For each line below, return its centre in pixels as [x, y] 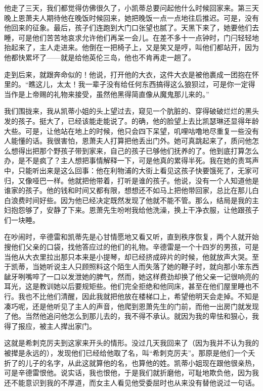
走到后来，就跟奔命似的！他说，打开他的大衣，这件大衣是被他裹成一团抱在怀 [131, 74]
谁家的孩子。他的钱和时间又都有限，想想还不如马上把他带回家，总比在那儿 [128, 190]
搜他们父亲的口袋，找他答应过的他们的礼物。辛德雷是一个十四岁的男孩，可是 [131, 247]
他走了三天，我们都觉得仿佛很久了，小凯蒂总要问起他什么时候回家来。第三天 [131, 8]
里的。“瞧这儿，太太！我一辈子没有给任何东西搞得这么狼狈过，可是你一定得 [130, 84]
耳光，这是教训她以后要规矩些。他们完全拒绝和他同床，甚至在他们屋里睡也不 [131, 286]
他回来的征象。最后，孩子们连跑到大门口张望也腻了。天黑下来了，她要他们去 [131, 28]
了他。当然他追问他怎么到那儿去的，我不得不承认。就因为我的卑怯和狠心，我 [131, 316]
